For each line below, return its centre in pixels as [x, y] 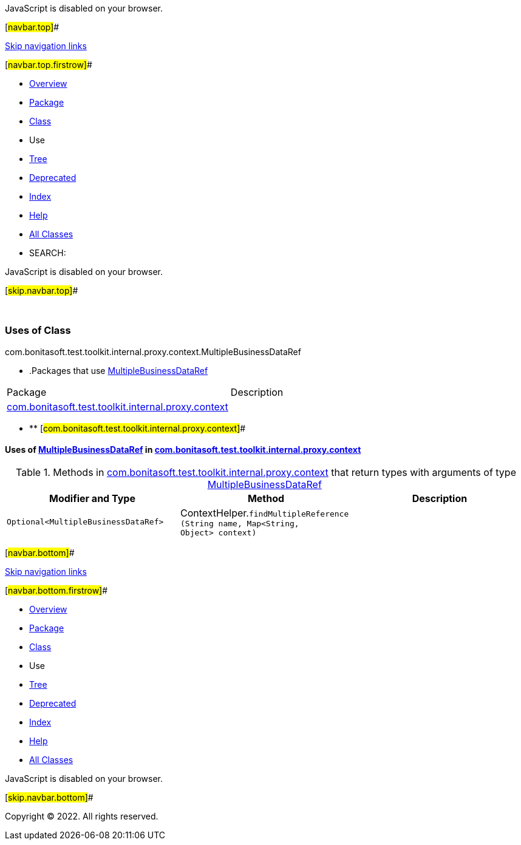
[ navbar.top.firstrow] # [49, 65]
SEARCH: [48, 253]
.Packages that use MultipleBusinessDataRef [119, 370]
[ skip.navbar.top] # [42, 290]
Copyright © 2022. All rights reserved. [82, 816]
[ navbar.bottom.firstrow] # [56, 590]
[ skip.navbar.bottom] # [49, 797]
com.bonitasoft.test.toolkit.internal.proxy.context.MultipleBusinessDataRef [153, 351]
